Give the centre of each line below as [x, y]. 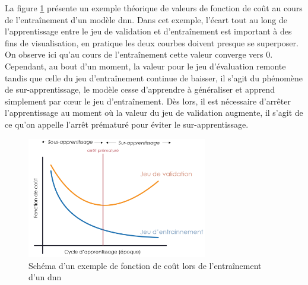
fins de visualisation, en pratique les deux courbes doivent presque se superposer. [152, 42]
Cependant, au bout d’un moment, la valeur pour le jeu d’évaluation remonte [145, 66]
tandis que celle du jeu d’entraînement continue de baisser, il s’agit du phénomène [154, 77]
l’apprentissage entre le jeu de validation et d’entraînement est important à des [148, 31]
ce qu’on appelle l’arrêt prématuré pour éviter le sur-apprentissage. [127, 124]
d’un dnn [45, 277]
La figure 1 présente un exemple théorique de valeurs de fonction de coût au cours [154, 8]
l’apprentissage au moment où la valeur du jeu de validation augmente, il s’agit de [154, 113]
